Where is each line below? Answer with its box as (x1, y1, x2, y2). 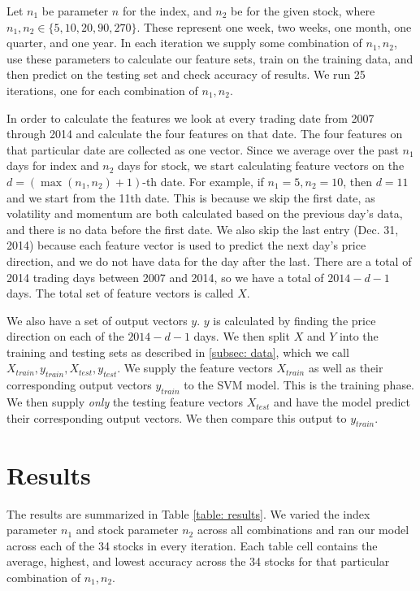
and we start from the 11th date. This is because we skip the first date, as (6, 189, 375, 206)
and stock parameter (76, 521, 179, 538)
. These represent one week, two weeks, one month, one (136, 18, 412, 35)
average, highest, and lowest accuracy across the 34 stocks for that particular (6, 553, 390, 570)
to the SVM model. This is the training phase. (184, 376, 415, 393)
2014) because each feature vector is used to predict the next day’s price (6, 237, 366, 254)
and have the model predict (273, 393, 410, 411)
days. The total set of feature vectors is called (6, 285, 234, 302)
